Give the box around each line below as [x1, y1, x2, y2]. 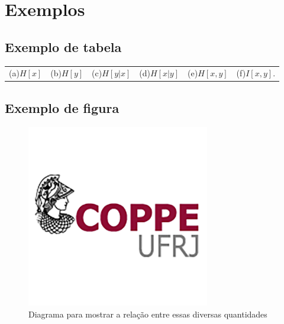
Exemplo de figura [5, 98, 120, 116]
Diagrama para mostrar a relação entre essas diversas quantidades [28, 307, 267, 320]
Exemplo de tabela [5, 37, 122, 56]
